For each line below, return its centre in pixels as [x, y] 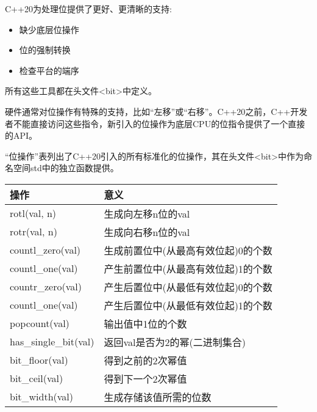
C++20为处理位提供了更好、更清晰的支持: [88, 9]
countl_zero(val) [45, 250]
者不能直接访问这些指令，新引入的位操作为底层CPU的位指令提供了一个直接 [155, 123]
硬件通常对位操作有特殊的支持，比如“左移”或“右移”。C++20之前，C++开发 [156, 111]
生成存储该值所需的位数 [158, 397]
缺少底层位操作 [49, 29]
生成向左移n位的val [147, 213]
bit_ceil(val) [37, 378]
